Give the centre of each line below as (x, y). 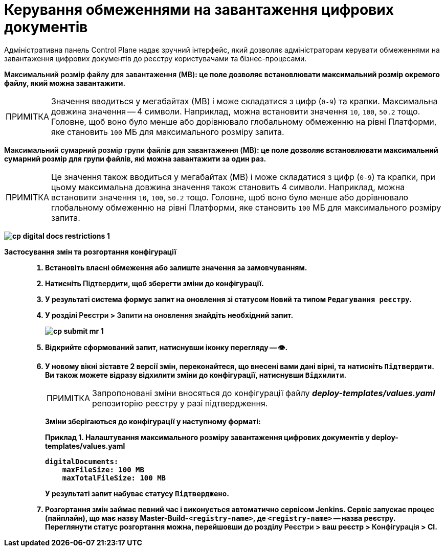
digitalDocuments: (82, 461)
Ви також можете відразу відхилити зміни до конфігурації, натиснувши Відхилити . (196, 375)
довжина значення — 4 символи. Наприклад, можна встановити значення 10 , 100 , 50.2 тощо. (236, 111)
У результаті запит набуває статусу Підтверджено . (137, 493)
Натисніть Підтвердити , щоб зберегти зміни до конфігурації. (154, 283)
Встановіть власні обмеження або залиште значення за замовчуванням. (176, 267)
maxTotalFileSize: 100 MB (114, 478)
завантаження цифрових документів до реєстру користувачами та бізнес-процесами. (155, 58)
